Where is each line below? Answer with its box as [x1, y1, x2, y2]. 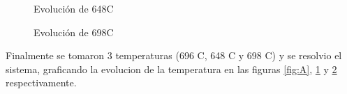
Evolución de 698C [34, 24, 114, 39]
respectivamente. [6, 75, 77, 90]
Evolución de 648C [34, 1, 114, 15]
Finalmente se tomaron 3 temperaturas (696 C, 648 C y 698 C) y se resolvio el [6, 48, 342, 63]
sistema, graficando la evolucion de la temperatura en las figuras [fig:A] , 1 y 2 [6, 61, 337, 76]
